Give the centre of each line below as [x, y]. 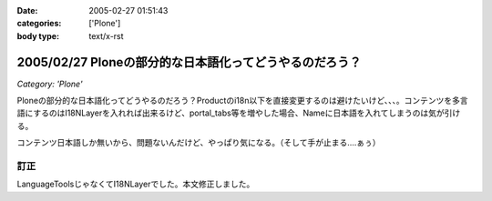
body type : [38, 35]
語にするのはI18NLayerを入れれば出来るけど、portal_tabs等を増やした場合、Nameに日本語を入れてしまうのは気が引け [239, 113]
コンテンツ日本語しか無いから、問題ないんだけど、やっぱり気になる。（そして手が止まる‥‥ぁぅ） [199, 143]
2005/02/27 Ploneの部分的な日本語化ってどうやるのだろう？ [189, 62]
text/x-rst [106, 35]
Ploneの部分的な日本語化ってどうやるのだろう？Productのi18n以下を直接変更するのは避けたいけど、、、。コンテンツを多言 [242, 101]
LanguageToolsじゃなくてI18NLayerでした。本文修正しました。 [136, 184]
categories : [39, 24]
